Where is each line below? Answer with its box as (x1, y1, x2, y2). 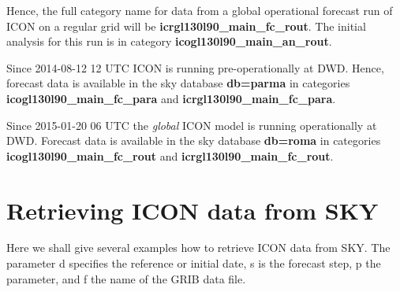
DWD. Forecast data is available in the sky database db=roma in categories (6, 132, 381, 149)
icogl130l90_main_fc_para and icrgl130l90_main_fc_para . (6, 90, 336, 106)
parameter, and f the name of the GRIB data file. (6, 270, 246, 286)
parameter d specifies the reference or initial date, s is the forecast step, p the (6, 255, 381, 272)
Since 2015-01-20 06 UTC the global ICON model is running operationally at (6, 116, 377, 133)
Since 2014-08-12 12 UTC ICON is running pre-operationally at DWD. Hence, (6, 59, 384, 76)
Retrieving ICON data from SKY (6, 194, 379, 226)
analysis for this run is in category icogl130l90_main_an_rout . (6, 33, 332, 50)
